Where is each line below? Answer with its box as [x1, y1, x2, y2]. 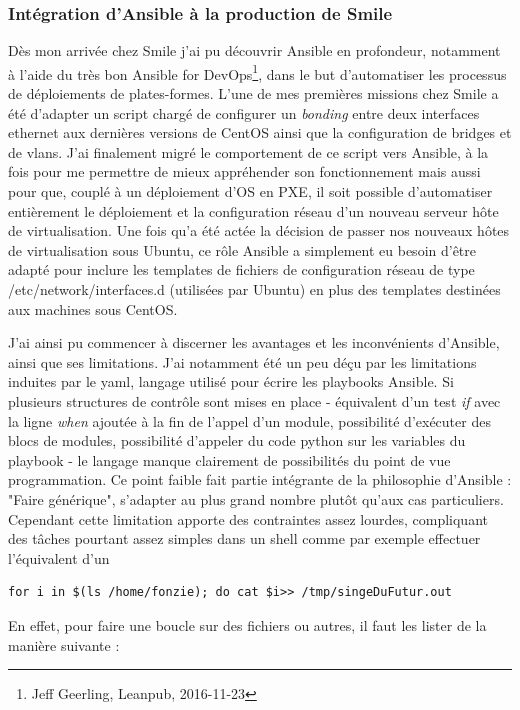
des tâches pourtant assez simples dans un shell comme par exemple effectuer [8, 528, 481, 549]
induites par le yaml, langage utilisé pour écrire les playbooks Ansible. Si [8, 371, 454, 392]
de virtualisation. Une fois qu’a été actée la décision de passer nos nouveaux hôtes [8, 220, 510, 241]
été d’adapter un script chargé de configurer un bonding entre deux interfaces [8, 102, 480, 123]
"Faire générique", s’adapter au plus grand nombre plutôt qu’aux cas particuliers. [8, 488, 504, 509]
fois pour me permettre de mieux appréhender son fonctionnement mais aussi [8, 161, 481, 182]
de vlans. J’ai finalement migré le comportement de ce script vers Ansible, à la [8, 141, 489, 162]
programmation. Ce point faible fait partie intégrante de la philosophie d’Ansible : [8, 469, 512, 490]
